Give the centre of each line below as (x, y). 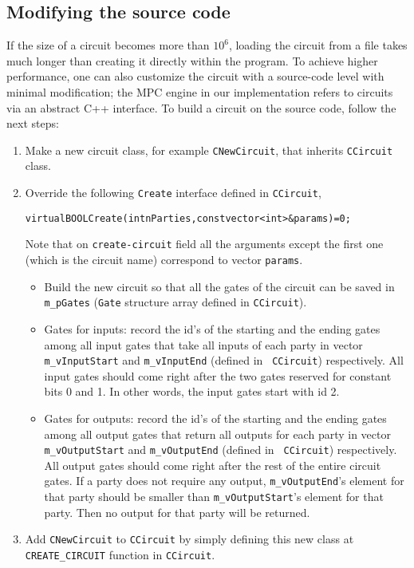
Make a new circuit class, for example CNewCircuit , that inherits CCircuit (209, 150)
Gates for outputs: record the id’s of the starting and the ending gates (215, 418)
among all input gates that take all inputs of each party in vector (203, 344)
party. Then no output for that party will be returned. (177, 512)
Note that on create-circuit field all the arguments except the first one (204, 244)
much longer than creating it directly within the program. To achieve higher (192, 60)
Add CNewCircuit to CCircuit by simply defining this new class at (189, 539)
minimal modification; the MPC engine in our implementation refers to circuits (200, 91)
